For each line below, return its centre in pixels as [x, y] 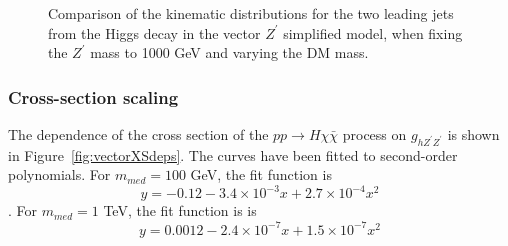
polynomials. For [59, 174]
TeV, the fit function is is [180, 210]
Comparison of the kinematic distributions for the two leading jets [251, 13]
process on [374, 134]
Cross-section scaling [93, 96]
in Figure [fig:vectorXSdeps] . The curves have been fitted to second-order [233, 154]
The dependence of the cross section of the [138, 134]
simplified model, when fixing [373, 32]
